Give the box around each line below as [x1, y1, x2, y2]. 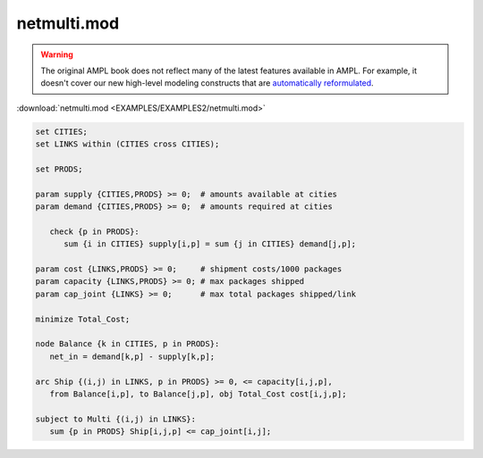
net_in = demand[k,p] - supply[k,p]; [49, 351, 215, 362]
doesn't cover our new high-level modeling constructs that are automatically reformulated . [40, 78, 375, 88]
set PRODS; [35, 163, 83, 174]
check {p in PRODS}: [49, 226, 140, 237]
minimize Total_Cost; [35, 313, 131, 324]
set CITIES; [35, 126, 89, 137]
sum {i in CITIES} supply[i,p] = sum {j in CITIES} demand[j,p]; [64, 239, 357, 249]
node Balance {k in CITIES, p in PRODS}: [35, 339, 220, 349]
